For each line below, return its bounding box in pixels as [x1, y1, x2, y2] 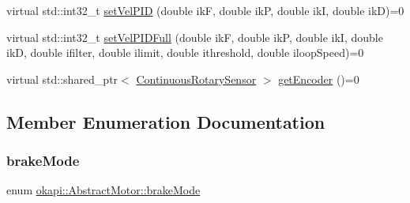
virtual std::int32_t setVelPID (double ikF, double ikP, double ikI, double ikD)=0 [6, 2, 404, 18]
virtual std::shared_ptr [6, 70, 118, 87]
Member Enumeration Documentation [6, 109, 325, 133]
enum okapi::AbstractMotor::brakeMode [6, 182, 201, 198]
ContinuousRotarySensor [136, 70, 257, 87]
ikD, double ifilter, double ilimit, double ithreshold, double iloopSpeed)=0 [6, 44, 364, 61]
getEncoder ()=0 [278, 70, 359, 87]
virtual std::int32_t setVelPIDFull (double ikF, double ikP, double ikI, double [6, 28, 383, 45]
